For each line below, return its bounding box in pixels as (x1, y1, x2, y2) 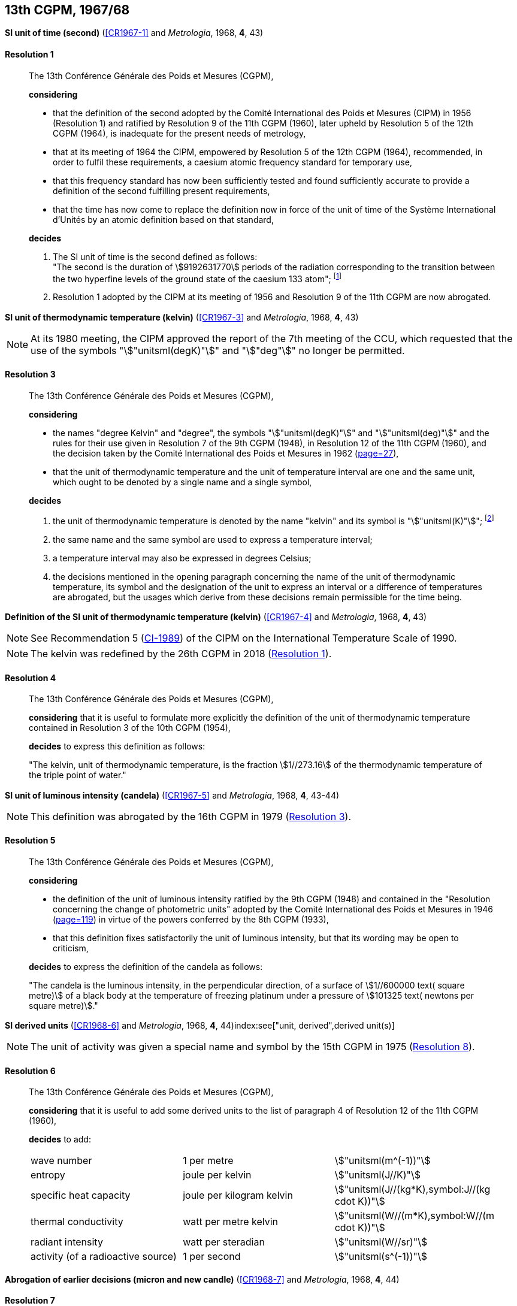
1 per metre (183, 1154, 234, 1167)
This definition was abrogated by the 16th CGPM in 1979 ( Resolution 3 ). (31, 810, 352, 823)
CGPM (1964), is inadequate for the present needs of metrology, (53, 128, 306, 138)
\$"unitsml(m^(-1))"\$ (334, 1154, 431, 1167)
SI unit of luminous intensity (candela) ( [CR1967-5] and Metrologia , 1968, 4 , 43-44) (5, 790, 340, 800)
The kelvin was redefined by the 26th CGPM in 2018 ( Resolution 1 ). (31, 647, 332, 660)
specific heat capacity (31, 1189, 131, 1202)
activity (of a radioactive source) (31, 1250, 177, 1263)
